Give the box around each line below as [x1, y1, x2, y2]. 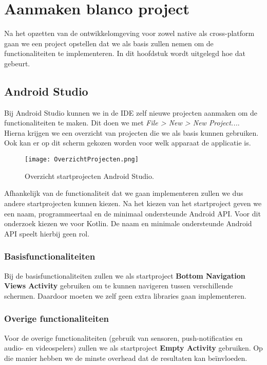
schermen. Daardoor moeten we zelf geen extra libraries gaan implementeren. [4, 290, 246, 301]
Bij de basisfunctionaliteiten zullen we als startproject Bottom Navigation [4, 270, 245, 281]
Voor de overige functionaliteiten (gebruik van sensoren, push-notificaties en [4, 332, 243, 343]
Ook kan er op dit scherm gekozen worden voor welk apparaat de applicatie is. [4, 137, 251, 148]
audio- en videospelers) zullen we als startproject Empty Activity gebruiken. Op [4, 342, 263, 353]
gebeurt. [4, 58, 30, 68]
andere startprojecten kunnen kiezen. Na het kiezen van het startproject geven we [4, 197, 262, 208]
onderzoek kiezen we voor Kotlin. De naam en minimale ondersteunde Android [4, 218, 252, 229]
